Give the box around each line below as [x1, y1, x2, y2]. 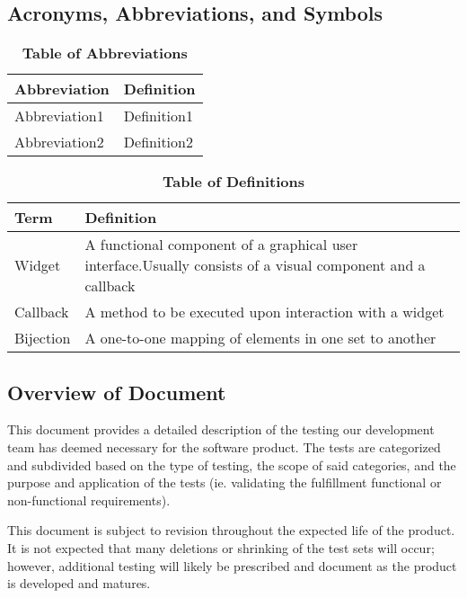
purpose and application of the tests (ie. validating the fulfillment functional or [7, 473, 442, 492]
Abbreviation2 [14, 131, 104, 153]
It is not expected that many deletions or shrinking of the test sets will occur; [7, 538, 435, 557]
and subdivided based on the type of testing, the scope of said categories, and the [7, 455, 456, 474]
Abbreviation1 [14, 105, 104, 127]
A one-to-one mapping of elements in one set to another [84, 327, 436, 349]
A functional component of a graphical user [84, 234, 358, 255]
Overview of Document [7, 378, 226, 406]
